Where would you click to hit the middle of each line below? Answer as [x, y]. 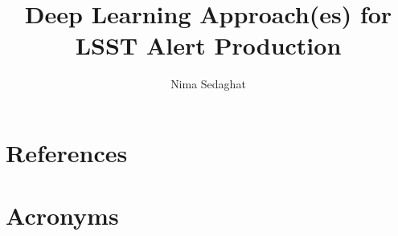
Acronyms [62, 216]
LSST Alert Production [208, 45]
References [67, 152]
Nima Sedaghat [208, 84]
